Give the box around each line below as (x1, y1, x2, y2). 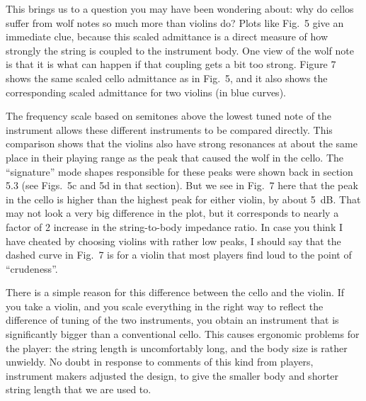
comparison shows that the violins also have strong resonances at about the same (6, 136, 358, 151)
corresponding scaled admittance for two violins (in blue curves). (6, 84, 286, 99)
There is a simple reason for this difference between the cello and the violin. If (6, 285, 344, 300)
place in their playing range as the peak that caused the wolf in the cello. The (6, 149, 343, 164)
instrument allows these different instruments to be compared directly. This (6, 122, 333, 137)
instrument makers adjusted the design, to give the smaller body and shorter (6, 368, 339, 383)
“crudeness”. (6, 261, 58, 276)
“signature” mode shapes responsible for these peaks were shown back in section (6, 164, 353, 179)
